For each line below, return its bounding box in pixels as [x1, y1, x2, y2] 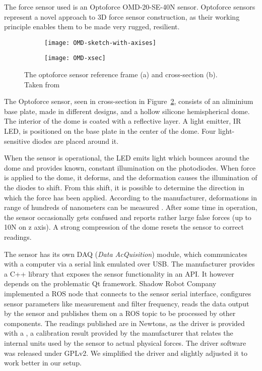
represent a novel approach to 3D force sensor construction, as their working [4, 11, 240, 22]
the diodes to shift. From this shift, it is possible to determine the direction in [4, 182, 244, 193]
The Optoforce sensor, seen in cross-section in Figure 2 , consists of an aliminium [4, 96, 253, 107]
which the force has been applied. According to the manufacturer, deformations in [4, 192, 257, 202]
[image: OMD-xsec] [44, 55, 106, 62]
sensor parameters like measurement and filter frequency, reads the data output [4, 298, 249, 308]
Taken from [24, 79, 60, 89]
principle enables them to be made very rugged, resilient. [4, 21, 180, 32]
